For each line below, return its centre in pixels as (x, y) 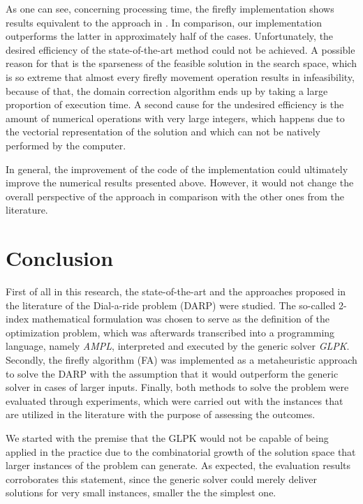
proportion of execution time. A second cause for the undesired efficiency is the (175, 104)
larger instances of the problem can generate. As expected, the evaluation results (178, 465)
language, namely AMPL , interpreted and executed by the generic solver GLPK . (178, 346)
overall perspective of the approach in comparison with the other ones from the (175, 196)
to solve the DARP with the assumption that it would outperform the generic (172, 373)
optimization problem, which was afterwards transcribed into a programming (170, 332)
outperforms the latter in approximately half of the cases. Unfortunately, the (170, 36)
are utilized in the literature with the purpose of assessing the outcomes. (161, 414)
